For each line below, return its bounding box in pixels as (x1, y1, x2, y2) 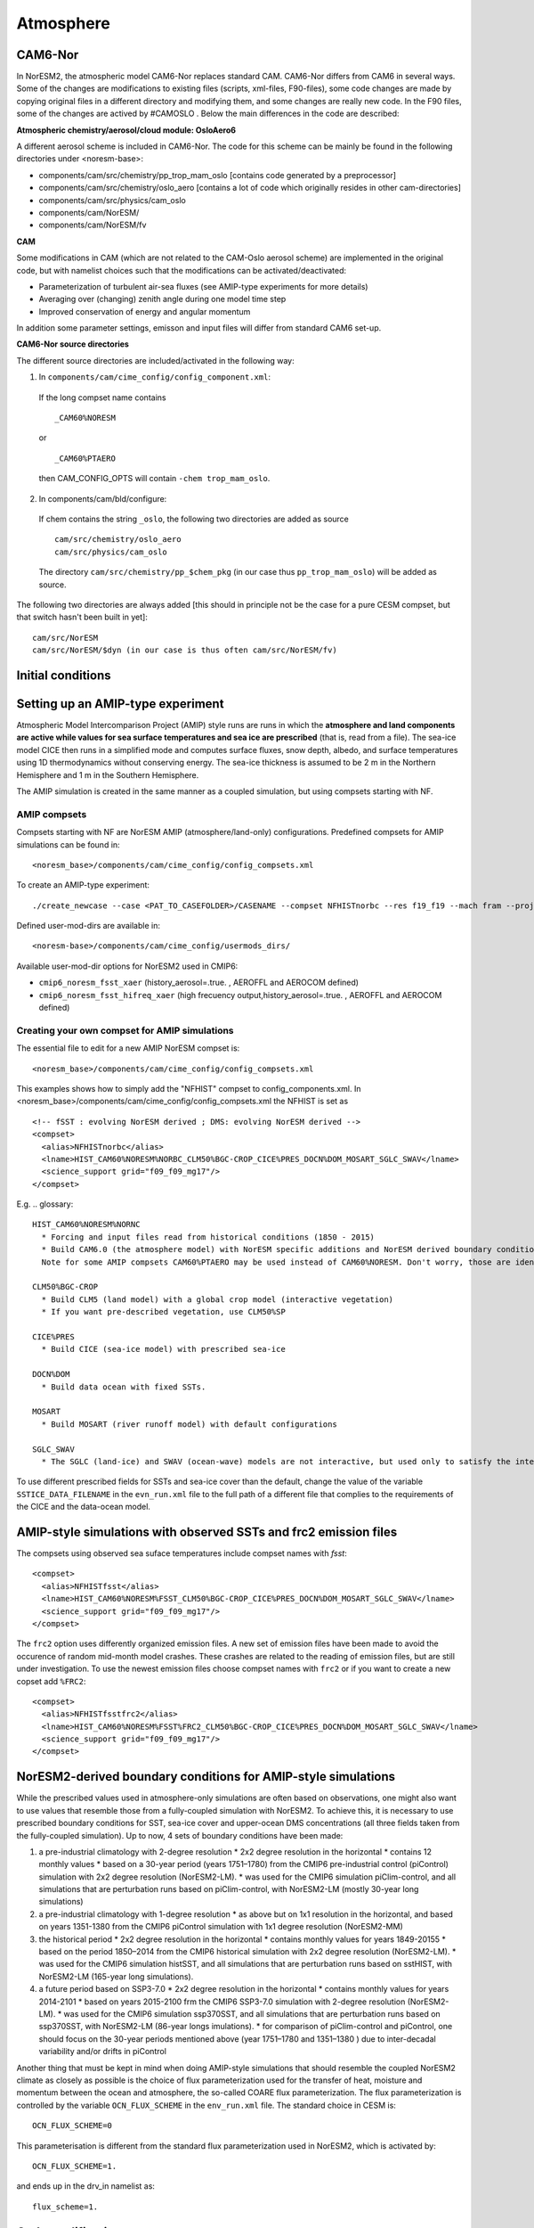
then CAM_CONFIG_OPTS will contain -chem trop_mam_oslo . (38, 473, 271, 484)
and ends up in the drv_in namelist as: (16, 2181, 156, 2191)
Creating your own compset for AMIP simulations (16, 1024, 235, 1036)
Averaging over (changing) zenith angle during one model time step (38, 294, 287, 305)
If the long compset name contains (38, 392, 166, 403)
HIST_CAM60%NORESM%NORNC (32, 1219, 141, 1230)
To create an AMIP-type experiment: (16, 880, 150, 890)
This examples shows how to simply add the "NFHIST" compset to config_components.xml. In (16, 1083, 361, 1094)
